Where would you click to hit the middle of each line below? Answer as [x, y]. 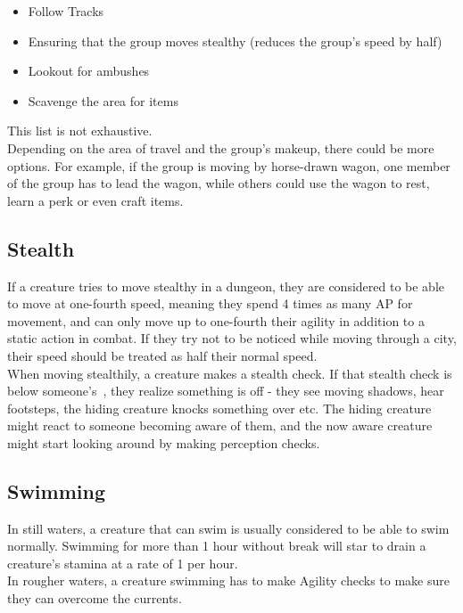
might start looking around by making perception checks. [164, 442]
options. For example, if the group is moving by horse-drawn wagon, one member [229, 165]
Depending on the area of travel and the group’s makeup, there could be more [221, 147]
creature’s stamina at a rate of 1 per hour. [123, 563]
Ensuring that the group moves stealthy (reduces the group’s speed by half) [235, 41]
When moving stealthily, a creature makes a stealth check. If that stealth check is [230, 373]
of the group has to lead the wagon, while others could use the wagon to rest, [219, 183]
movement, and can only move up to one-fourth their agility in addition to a [216, 320]
